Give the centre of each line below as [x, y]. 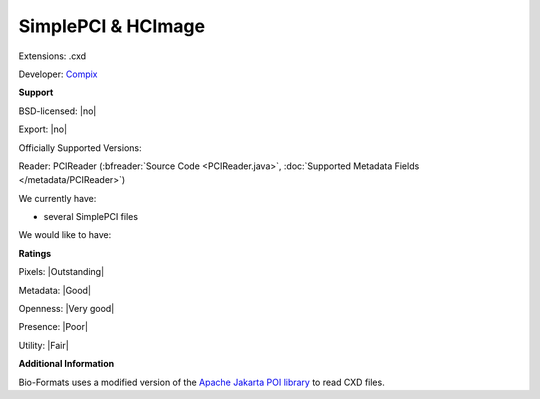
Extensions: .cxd [52, 56]
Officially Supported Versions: [80, 147]
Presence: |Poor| [53, 327]
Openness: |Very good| [66, 309]
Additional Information [66, 364]
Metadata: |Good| [55, 290]
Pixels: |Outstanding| [61, 272]
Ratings [35, 253]
